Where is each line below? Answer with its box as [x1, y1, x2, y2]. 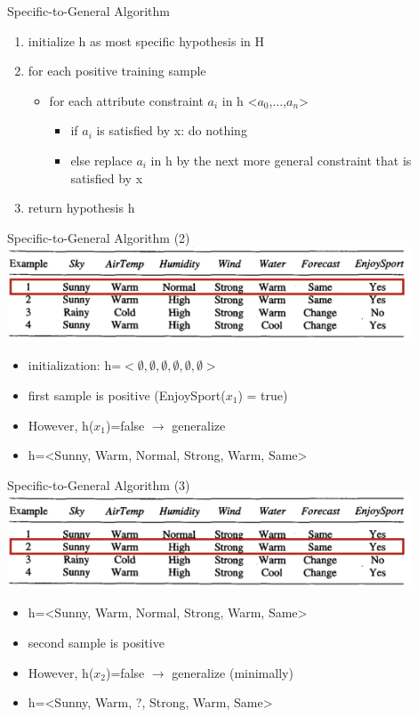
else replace [70, 150, 133, 169]
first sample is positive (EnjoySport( [28, 385, 226, 404]
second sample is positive [28, 632, 165, 651]
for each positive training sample [28, 61, 206, 80]
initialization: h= [28, 356, 122, 375]
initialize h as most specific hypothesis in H [28, 31, 264, 50]
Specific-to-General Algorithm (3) [7, 475, 190, 494]
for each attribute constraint [49, 91, 204, 109]
